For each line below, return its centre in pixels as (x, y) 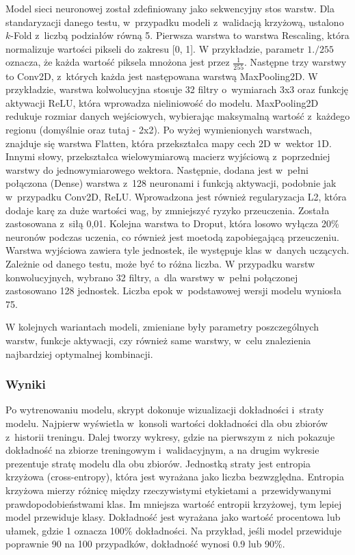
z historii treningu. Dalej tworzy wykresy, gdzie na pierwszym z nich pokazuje (170, 436)
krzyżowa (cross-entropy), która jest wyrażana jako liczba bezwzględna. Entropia (175, 477)
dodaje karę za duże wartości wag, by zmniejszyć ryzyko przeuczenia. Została (168, 210)
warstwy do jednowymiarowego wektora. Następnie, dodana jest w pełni (157, 169)
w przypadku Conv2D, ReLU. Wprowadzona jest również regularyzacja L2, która (176, 197)
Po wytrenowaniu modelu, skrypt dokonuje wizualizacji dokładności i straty (165, 410)
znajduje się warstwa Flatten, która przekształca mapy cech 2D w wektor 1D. (169, 143)
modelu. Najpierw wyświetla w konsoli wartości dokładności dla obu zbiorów (167, 423)
